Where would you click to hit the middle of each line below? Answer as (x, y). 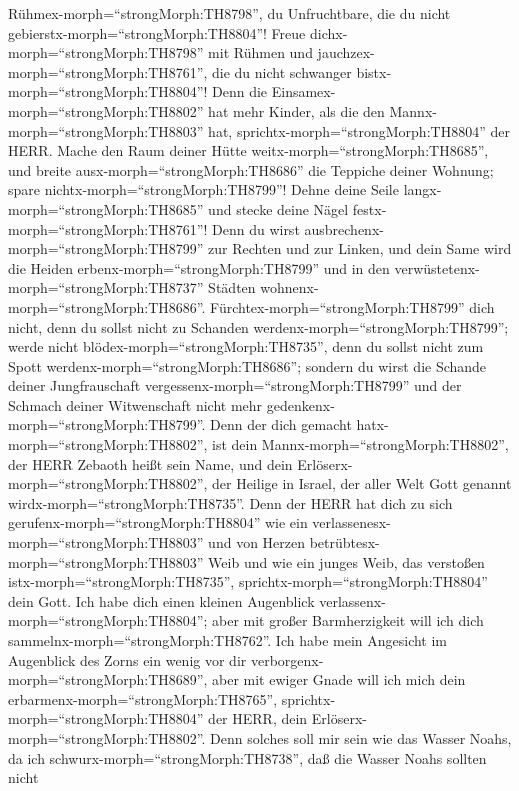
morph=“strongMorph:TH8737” (106, 287)
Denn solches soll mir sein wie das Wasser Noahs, (361, 737)
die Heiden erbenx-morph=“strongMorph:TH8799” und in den (199, 267)
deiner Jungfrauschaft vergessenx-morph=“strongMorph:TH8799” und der (235, 385)
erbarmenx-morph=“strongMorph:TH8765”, (143, 698)
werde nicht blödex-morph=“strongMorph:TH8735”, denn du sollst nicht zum (246, 346)
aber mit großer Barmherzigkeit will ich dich (348, 620)
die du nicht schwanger (282, 71)
